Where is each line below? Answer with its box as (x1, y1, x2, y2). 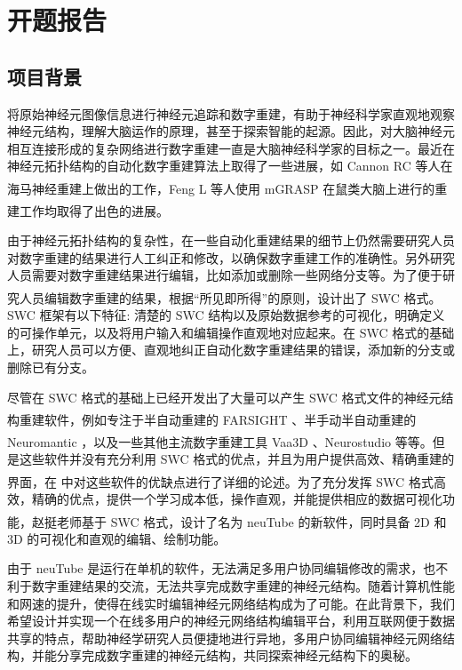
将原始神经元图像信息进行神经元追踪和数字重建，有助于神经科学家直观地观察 (7, 104, 455, 123)
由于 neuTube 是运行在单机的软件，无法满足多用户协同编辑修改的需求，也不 (7, 559, 449, 578)
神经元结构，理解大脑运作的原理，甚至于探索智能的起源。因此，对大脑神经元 (7, 122, 455, 140)
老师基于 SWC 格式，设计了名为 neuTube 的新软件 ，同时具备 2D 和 (56, 512, 447, 530)
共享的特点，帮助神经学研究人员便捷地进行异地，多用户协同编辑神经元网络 (7, 628, 442, 647)
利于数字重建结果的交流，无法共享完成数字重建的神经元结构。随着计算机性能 (7, 577, 455, 595)
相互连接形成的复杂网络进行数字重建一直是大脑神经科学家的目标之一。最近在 (7, 139, 455, 157)
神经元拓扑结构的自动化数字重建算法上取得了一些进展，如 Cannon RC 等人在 (7, 156, 453, 175)
